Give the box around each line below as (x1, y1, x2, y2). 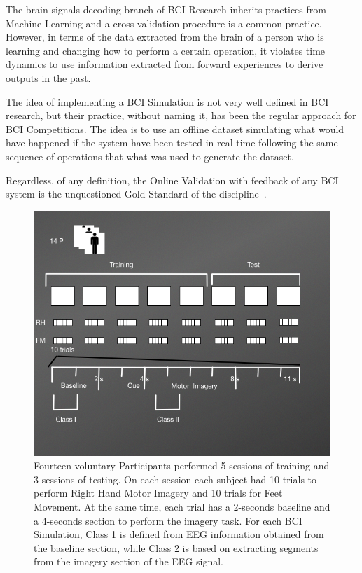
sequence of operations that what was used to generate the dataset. (6, 149, 294, 163)
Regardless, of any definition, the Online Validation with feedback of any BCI (6, 172, 339, 187)
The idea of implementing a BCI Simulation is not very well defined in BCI (6, 94, 329, 109)
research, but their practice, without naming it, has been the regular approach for (6, 108, 356, 123)
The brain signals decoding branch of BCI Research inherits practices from (6, 2, 326, 16)
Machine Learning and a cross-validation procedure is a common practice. (6, 15, 322, 30)
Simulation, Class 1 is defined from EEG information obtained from (34, 527, 324, 541)
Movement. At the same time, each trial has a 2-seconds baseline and (34, 499, 330, 513)
